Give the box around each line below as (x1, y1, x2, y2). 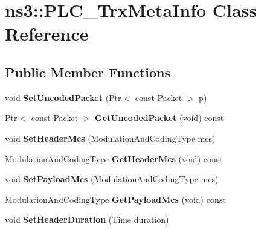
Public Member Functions (5, 62, 170, 81)
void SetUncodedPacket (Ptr (5, 91, 121, 103)
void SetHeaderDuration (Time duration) (5, 213, 169, 226)
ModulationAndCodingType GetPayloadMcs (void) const (5, 192, 226, 205)
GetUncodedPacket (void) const (95, 111, 224, 124)
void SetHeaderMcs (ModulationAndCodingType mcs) (5, 131, 216, 144)
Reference (5, 21, 89, 46)
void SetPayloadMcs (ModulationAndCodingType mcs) (5, 172, 219, 185)
